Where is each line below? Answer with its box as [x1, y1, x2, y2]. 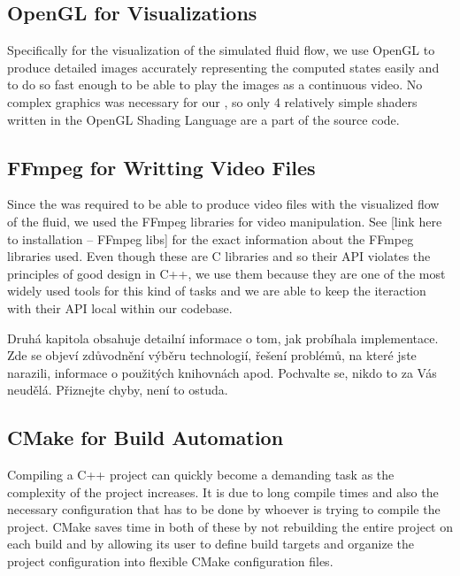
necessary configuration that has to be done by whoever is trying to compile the [7, 500, 441, 518]
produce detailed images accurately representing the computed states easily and [7, 58, 440, 76]
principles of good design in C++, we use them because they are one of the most [7, 264, 446, 282]
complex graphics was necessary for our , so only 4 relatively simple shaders [7, 92, 418, 111]
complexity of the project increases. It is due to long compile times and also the [7, 482, 439, 501]
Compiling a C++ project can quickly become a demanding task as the [7, 465, 395, 484]
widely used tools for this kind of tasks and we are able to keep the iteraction [7, 281, 426, 300]
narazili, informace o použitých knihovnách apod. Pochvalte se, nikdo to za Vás [7, 363, 437, 381]
